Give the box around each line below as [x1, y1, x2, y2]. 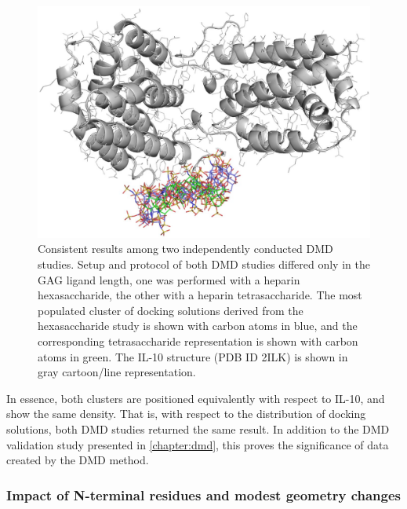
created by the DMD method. [6, 452, 149, 468]
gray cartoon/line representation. [38, 364, 196, 380]
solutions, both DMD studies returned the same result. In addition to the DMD [6, 420, 390, 437]
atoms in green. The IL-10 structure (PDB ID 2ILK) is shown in [38, 348, 348, 364]
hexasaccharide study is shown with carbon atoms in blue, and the [38, 317, 358, 334]
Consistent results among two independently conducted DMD [38, 240, 333, 257]
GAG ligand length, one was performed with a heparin [38, 271, 300, 287]
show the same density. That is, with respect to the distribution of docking [6, 405, 366, 422]
